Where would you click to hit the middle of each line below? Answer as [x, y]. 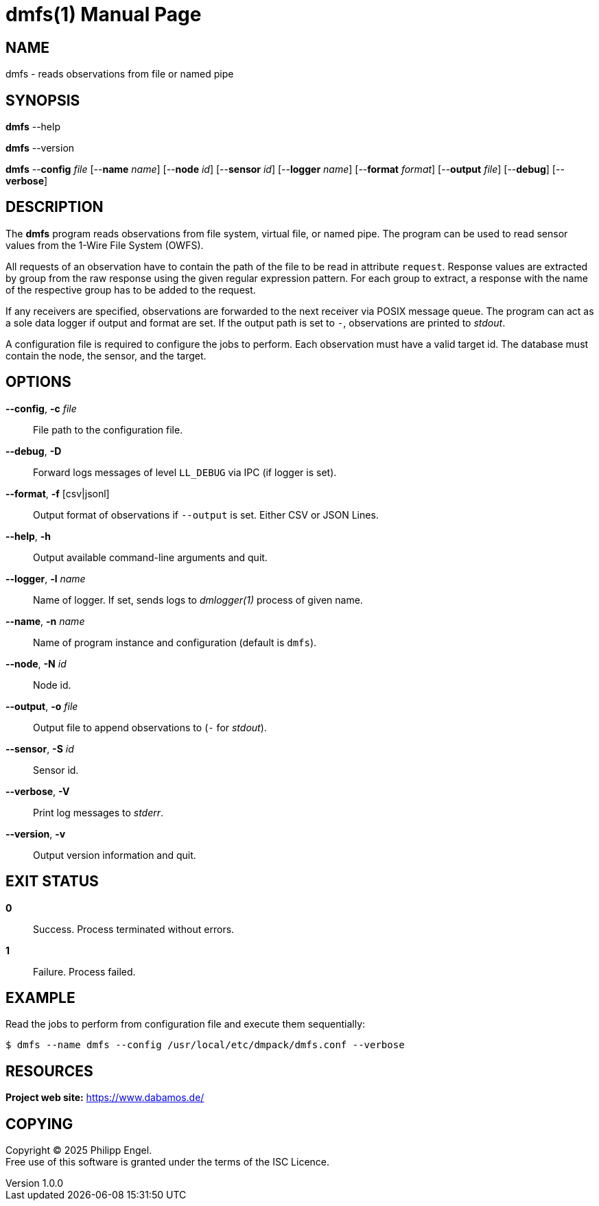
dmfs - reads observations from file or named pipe [120, 74]
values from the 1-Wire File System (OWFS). [105, 245]
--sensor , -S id [40, 748]
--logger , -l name [46, 578]
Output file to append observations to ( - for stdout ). [150, 727]
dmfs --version [40, 148]
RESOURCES [49, 1071]
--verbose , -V [38, 791]
